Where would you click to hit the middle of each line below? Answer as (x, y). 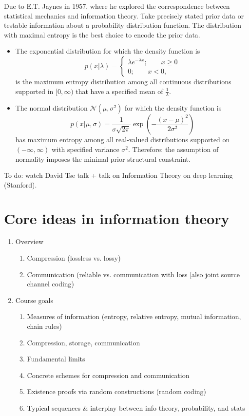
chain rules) (44, 326)
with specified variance (86, 149)
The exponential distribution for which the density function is (108, 51)
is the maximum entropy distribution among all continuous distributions (123, 81)
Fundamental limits (56, 359)
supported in (34, 91)
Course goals (34, 300)
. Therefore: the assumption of (173, 149)
